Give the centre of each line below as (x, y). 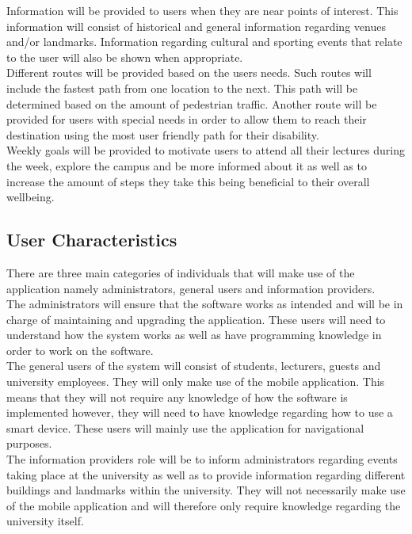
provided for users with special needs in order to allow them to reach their (187, 119)
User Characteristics (92, 240)
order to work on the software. (80, 350)
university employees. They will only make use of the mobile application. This (196, 381)
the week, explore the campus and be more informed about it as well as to (187, 165)
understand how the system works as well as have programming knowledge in (194, 335)
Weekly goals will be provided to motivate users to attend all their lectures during (206, 150)
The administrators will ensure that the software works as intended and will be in (205, 304)
